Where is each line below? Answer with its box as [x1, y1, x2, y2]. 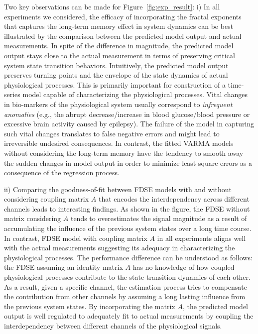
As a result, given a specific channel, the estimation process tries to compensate [4, 281, 247, 292]
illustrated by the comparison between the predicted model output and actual [4, 30, 242, 41]
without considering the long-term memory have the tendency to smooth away [4, 147, 244, 158]
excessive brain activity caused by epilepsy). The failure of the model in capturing [4, 118, 255, 129]
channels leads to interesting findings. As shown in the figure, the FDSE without [4, 203, 250, 214]
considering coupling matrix [4, 194, 89, 204]
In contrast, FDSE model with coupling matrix [4, 232, 147, 243]
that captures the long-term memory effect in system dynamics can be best [4, 21, 234, 31]
